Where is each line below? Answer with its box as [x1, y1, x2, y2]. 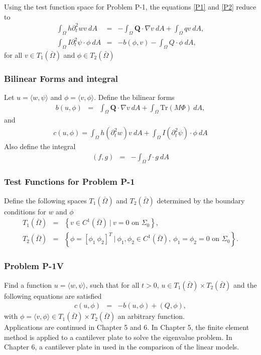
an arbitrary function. [117, 311, 185, 321]
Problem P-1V [4, 260, 64, 272]
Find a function [4, 279, 52, 290]
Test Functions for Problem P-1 [4, 175, 135, 188]
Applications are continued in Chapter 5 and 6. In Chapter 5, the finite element [4, 322, 249, 332]
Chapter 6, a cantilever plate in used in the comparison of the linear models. [4, 341, 239, 352]
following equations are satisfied [4, 290, 102, 301]
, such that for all [85, 279, 140, 290]
